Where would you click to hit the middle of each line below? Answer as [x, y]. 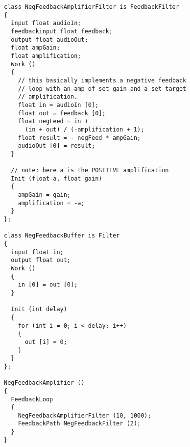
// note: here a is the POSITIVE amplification [90, 171]
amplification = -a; [51, 203]
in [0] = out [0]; [48, 285]
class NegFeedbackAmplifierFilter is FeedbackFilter [92, 7]
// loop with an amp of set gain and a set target [102, 89]
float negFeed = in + [53, 121]
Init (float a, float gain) [57, 178]
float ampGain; [36, 48]
